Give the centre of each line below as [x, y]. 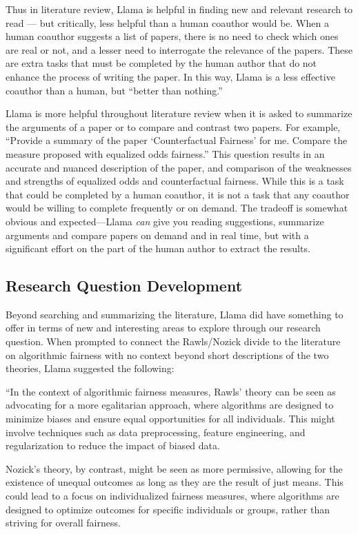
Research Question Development [124, 286]
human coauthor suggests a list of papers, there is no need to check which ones [172, 36]
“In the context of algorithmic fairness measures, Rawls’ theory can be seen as [171, 391]
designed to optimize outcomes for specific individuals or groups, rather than [168, 509]
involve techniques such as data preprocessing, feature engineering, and [156, 432]
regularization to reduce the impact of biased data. [113, 445]
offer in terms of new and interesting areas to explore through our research [163, 328]
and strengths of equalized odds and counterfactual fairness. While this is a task [175, 181]
